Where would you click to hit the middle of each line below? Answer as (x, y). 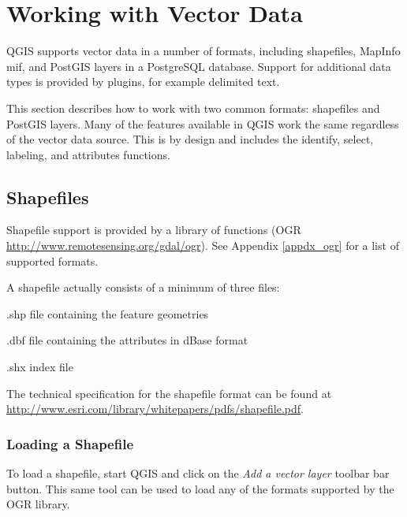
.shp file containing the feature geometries (108, 313)
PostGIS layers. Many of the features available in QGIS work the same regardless (203, 123)
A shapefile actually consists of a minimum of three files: (143, 287)
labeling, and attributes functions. (88, 154)
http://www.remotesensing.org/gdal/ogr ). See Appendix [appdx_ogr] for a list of (203, 245)
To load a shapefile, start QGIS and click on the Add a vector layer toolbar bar (198, 473)
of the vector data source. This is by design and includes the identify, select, (190, 139)
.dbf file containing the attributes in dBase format (127, 340)
